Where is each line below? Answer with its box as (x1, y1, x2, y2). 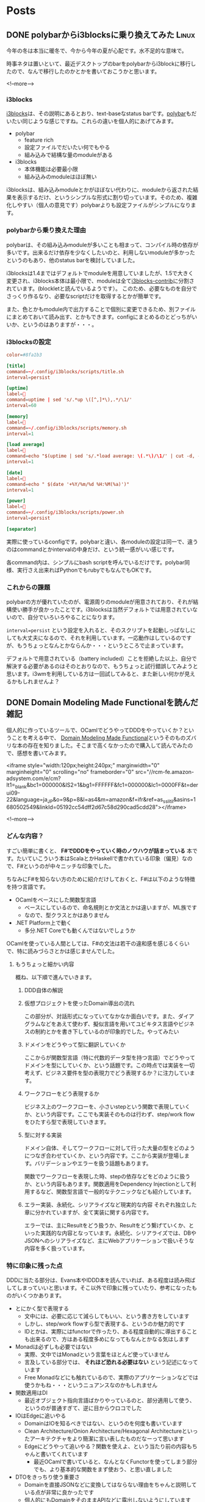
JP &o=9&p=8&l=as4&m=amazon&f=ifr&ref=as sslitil (47, 795, 174, 805)
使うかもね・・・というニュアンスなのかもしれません (24, 1381, 158, 1389)
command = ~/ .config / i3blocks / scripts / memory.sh (6, 425, 127, 431)
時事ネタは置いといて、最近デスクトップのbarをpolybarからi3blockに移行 (6, 60, 191, 67)
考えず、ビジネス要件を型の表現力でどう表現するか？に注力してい (24, 1069, 190, 1076)
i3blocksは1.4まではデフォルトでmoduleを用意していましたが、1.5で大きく (6, 269, 194, 276)
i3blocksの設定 (6, 338, 52, 346)
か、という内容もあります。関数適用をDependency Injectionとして (24, 1180, 191, 1188)
